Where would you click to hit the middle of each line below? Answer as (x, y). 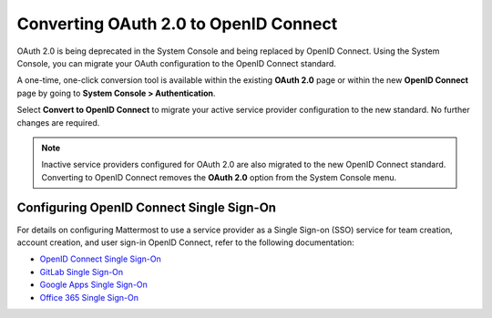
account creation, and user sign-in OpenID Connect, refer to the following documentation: (185, 242)
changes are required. (58, 122)
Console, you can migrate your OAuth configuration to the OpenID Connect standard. (177, 63)
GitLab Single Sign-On (82, 272)
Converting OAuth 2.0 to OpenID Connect (177, 24)
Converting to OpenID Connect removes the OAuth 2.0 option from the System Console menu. (219, 177)
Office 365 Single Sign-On (89, 297)
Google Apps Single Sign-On (93, 285)
